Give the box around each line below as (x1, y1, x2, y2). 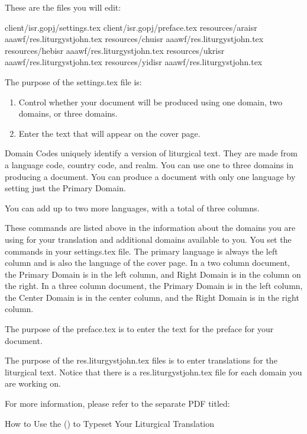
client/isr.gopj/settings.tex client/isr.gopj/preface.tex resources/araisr (5, 21, 257, 33)
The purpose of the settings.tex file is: (5, 75, 142, 88)
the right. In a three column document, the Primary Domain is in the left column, (5, 279, 303, 292)
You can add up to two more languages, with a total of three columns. (5, 201, 260, 214)
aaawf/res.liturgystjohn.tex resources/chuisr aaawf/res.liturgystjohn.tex (5, 33, 264, 45)
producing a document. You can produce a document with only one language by (5, 170, 296, 182)
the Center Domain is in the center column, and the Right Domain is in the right (5, 291, 299, 303)
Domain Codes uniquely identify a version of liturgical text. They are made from (5, 147, 298, 159)
